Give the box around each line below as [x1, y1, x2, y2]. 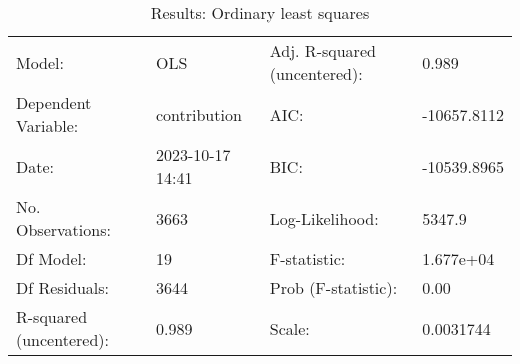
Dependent [16, 91, 92, 114]
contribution [155, 102, 242, 126]
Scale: [269, 316, 310, 340]
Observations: [16, 218, 111, 241]
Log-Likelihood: [269, 206, 379, 230]
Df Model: [16, 247, 87, 270]
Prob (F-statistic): [269, 276, 398, 299]
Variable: [16, 114, 79, 137]
